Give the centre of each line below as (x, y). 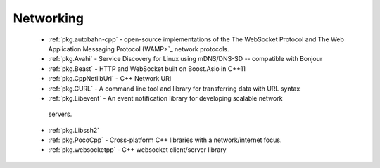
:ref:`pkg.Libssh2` (74, 130)
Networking (49, 18)
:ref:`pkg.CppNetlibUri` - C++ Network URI (110, 79)
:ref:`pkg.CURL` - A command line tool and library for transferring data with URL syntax (174, 89)
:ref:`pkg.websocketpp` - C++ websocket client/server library (137, 150)
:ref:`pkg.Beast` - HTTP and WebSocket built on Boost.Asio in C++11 (147, 69)
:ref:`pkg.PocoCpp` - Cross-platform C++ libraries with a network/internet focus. (165, 140)
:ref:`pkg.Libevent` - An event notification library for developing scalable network (165, 98)
